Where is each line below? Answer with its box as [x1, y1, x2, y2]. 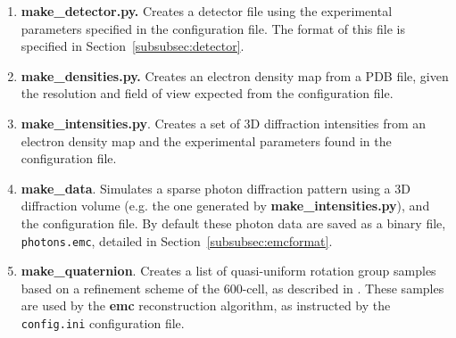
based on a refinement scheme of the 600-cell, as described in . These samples [21, 278, 444, 297]
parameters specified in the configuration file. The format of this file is [21, 19, 405, 37]
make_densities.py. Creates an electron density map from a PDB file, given [21, 66, 449, 85]
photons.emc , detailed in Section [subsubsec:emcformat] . [21, 231, 333, 250]
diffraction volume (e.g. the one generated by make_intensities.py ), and [21, 196, 430, 215]
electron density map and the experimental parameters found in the [21, 131, 392, 150]
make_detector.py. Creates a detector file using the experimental [21, 2, 393, 20]
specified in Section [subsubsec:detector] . [21, 37, 245, 55]
